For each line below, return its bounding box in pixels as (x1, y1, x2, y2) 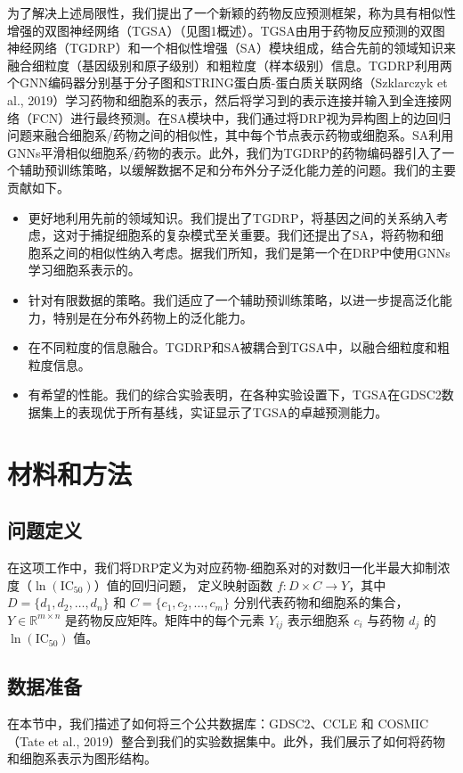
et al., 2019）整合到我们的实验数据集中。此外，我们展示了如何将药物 (48, 731, 445, 750)
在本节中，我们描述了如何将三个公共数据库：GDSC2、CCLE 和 (7, 714, 374, 733)
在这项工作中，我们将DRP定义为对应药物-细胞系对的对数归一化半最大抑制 (7, 558, 438, 577)
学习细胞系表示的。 (28, 260, 141, 279)
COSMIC (378, 714, 429, 733)
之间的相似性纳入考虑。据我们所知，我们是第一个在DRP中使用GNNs (53, 243, 451, 261)
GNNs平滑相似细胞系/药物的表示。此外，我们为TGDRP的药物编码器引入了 (7, 143, 443, 161)
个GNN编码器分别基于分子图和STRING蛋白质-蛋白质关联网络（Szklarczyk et (7, 73, 448, 92)
